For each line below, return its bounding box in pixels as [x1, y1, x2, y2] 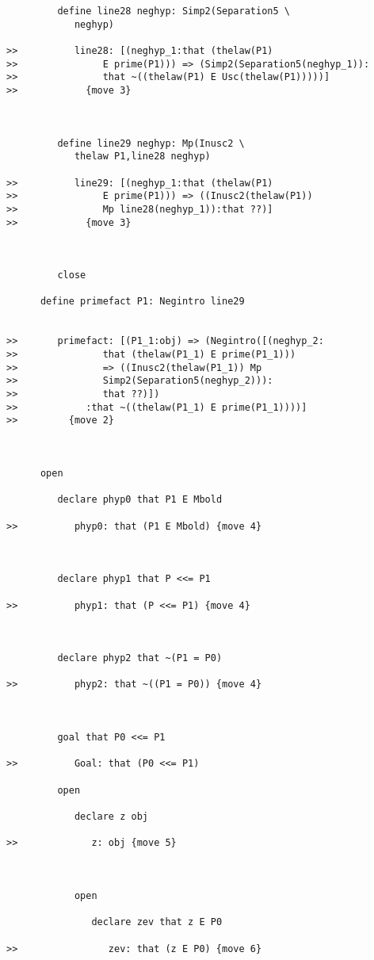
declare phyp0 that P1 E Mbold [57, 494, 223, 506]
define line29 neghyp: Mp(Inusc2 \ [57, 137, 245, 149]
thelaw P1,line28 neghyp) [74, 151, 211, 163]
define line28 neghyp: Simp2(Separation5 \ [57, 6, 290, 17]
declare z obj [74, 811, 148, 823]
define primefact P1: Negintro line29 [40, 296, 245, 308]
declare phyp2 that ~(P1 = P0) [57, 652, 223, 664]
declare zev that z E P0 [91, 916, 223, 928]
